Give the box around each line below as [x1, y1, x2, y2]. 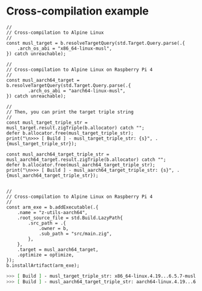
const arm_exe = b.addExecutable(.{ [6, 204, 99, 210]
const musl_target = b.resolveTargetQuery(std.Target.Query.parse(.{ [6, 40, 186, 46]
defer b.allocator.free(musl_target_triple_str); [6, 130, 134, 136]
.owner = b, [38, 225, 69, 231]
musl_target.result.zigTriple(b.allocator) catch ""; [6, 125, 145, 131]
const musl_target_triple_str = [6, 119, 88, 125]
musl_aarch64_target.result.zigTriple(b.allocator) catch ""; [6, 156, 166, 163]
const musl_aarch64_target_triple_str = [6, 151, 110, 157]
